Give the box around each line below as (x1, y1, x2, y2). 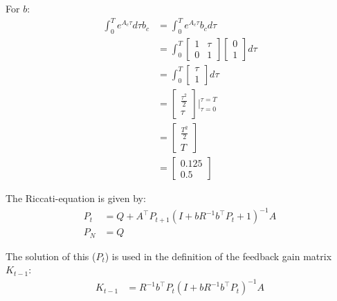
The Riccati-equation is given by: (6, 191, 146, 206)
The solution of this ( (6, 248, 96, 263)
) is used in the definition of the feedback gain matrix (104, 248, 332, 263)
